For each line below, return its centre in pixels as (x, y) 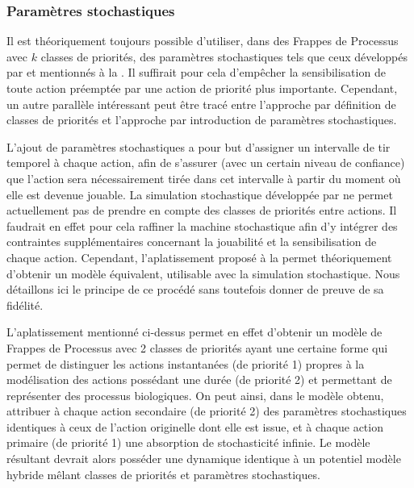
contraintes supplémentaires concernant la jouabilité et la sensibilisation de (192, 242)
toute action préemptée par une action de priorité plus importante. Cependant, (202, 88)
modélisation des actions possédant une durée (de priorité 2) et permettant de (199, 380)
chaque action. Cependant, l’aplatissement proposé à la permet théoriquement (199, 257)
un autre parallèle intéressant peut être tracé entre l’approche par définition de (201, 104)
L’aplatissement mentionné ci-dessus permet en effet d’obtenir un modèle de (194, 332)
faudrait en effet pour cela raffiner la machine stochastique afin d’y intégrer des (202, 225)
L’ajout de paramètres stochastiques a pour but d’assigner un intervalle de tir (199, 146)
